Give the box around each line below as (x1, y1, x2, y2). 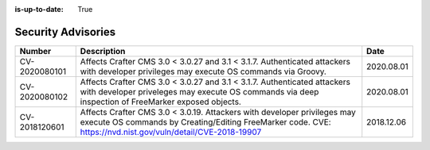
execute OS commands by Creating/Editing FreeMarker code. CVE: (80, 116, 331, 127)
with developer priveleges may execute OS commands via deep (80, 86, 319, 97)
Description (80, 45, 126, 56)
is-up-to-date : (14, 5, 64, 13)
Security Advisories (14, 25, 115, 39)
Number (19, 45, 52, 56)
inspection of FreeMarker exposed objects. (80, 96, 242, 107)
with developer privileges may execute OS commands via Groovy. (80, 66, 326, 77)
